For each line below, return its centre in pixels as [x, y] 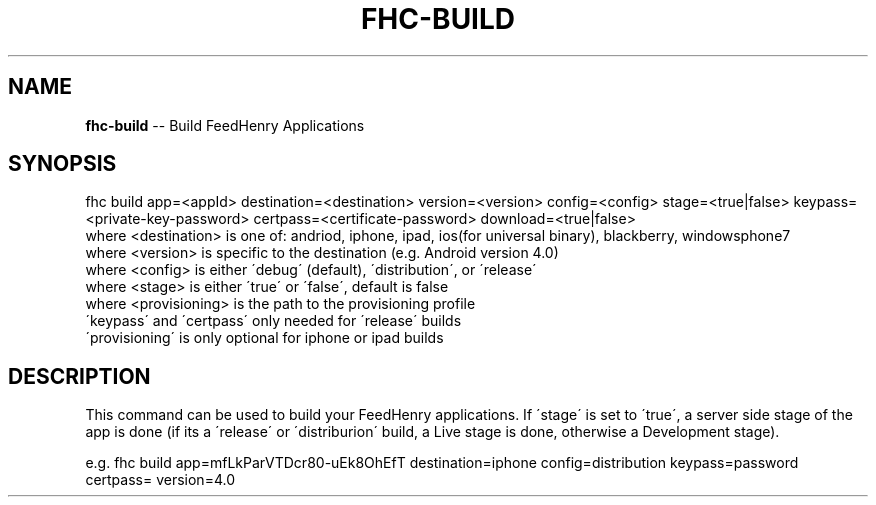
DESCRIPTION [79, 376]
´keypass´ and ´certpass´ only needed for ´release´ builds [273, 321]
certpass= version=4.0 [160, 480]
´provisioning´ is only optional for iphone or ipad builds [264, 338]
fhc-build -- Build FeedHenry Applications [225, 125]
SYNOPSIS [62, 164]
